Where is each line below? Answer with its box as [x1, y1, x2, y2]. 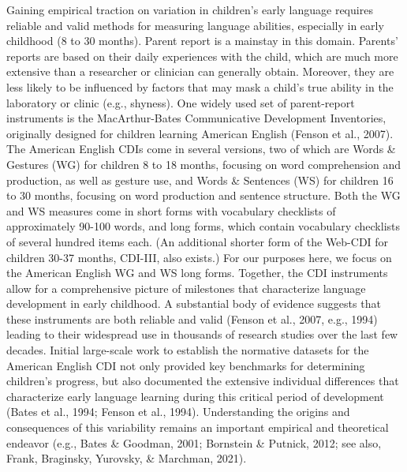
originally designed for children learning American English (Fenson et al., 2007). [6, 125, 394, 141]
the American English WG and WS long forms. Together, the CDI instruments [6, 264, 388, 281]
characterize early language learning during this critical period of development [6, 388, 384, 404]
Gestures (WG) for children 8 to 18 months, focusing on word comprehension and [6, 155, 401, 172]
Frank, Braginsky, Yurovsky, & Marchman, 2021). [6, 450, 247, 466]
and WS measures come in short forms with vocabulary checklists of [6, 202, 336, 219]
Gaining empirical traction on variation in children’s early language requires [6, 2, 373, 17]
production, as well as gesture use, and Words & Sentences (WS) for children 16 [6, 171, 394, 188]
